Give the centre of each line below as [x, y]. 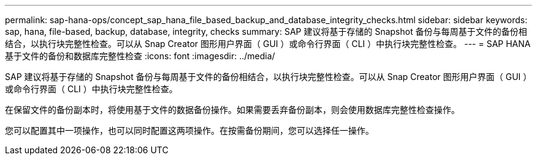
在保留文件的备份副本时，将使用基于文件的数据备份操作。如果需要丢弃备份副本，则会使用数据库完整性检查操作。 [232, 110]
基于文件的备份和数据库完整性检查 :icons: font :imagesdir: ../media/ [140, 56]
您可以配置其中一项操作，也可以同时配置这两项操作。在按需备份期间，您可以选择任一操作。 [189, 130]
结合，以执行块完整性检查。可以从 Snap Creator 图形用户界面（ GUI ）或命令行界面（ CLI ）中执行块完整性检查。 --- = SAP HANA [268, 44]
